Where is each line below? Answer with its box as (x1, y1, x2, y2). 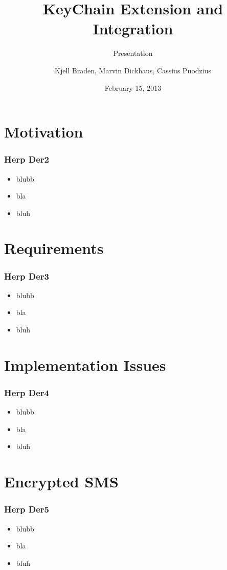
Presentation (113, 48, 153, 58)
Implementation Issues (4, 354, 166, 375)
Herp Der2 (4, 153, 50, 166)
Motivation (4, 121, 83, 142)
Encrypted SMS (4, 471, 119, 492)
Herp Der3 (4, 269, 50, 282)
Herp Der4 (4, 386, 50, 399)
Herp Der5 (4, 503, 50, 516)
